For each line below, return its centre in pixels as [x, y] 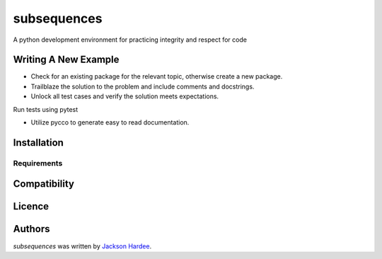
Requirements [38, 163]
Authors [31, 229]
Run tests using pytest [46, 109]
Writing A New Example [66, 60]
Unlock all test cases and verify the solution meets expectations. [125, 96]
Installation [38, 143]
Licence [31, 206]
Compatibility [44, 184]
